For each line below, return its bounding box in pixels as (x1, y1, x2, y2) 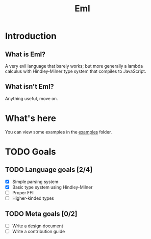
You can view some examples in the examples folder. (5, 129, 112, 135)
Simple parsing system (12, 179, 59, 185)
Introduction (5, 30, 57, 42)
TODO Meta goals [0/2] (5, 210, 77, 218)
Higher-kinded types (12, 195, 54, 201)
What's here (5, 113, 56, 124)
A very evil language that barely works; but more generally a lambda (5, 63, 143, 69)
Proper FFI (12, 189, 34, 195)
